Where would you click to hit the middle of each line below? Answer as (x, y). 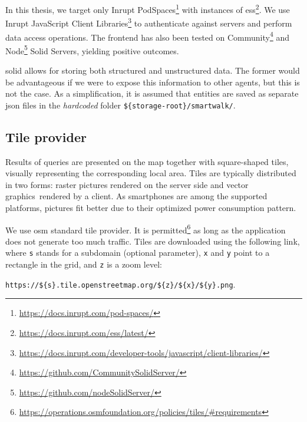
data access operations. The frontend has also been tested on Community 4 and (147, 36)
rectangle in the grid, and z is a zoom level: (84, 264)
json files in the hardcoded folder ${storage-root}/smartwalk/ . (121, 105)
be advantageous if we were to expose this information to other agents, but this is (153, 82)
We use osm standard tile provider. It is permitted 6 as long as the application (146, 229)
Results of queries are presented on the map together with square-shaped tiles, (147, 161)
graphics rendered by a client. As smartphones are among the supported (136, 196)
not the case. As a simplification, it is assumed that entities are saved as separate (152, 93)
